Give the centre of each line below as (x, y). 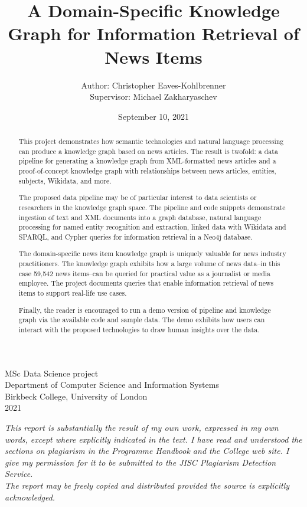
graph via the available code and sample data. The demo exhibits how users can (142, 320)
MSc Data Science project (52, 373)
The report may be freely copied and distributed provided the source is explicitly (147, 485)
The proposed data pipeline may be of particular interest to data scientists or (138, 197)
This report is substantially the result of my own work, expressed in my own (142, 427)
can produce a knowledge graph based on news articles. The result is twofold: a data (148, 151)
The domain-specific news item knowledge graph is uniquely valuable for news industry (152, 253)
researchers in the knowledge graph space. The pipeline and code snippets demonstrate (152, 207)
